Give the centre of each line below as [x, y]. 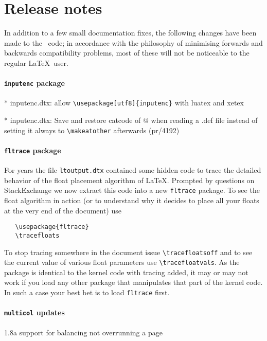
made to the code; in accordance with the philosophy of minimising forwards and [133, 42]
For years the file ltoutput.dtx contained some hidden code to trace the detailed [133, 170]
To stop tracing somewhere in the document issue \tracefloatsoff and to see [128, 252]
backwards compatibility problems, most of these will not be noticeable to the [127, 53]
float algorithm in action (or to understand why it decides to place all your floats [132, 200]
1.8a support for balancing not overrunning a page [83, 332]
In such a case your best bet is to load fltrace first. [87, 292]
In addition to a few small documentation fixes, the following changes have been [130, 33]
